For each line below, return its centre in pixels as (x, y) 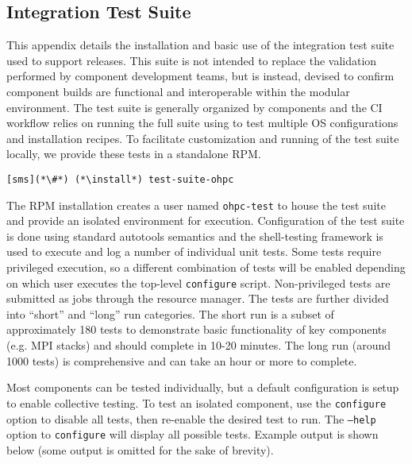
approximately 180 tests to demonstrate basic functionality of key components (196, 329)
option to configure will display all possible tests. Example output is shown (193, 434)
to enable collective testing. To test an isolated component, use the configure (196, 402)
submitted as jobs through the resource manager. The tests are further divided (198, 298)
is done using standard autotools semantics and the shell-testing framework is (195, 236)
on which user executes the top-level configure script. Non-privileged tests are (198, 282)
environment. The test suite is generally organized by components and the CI (194, 107)
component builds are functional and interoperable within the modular (178, 91)
